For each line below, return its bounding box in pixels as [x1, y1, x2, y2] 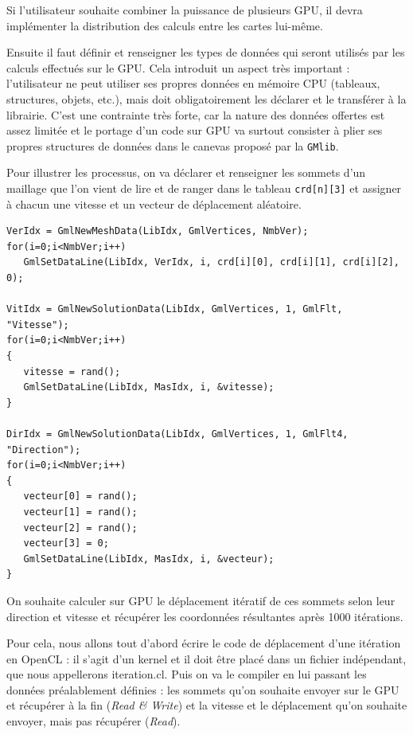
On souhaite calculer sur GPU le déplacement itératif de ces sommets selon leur [6, 592, 395, 608]
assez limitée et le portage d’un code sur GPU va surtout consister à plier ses [6, 122, 383, 139]
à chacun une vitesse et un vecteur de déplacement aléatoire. [6, 195, 302, 212]
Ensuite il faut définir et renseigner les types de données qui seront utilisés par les [6, 44, 405, 61]
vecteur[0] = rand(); [23, 491, 138, 502]
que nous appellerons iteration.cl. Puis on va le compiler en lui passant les [6, 666, 367, 682]
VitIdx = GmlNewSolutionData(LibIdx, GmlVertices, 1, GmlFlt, [6, 303, 343, 315]
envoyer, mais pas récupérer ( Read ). [6, 713, 181, 729]
